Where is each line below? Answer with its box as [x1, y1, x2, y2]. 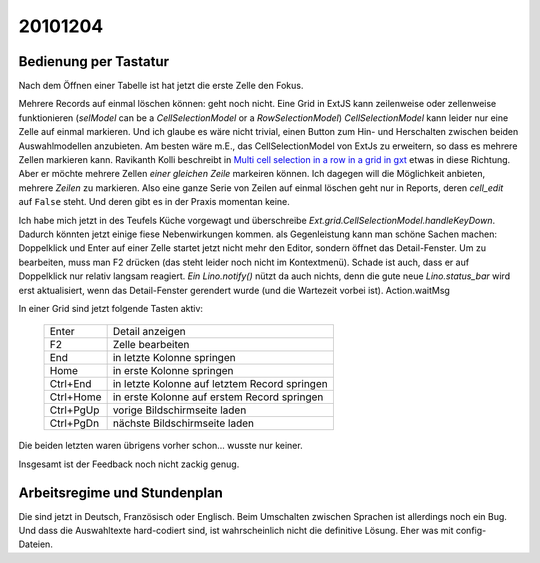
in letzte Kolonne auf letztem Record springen [112, 377, 329, 391]
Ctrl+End [49, 377, 92, 391]
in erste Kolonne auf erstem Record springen [112, 390, 324, 404]
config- [455, 525, 487, 536]
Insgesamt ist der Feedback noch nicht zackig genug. [18, 458, 240, 470]
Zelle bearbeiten [112, 338, 190, 352]
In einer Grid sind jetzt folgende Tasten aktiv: [18, 302, 204, 314]
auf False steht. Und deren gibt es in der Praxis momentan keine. [18, 196, 290, 208]
